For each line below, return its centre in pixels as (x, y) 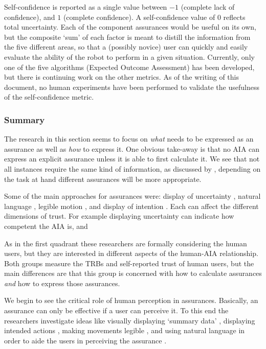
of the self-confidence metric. (49, 97)
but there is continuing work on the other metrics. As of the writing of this (122, 77)
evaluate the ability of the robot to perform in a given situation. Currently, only (129, 56)
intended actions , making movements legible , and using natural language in (125, 330)
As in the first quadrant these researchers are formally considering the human (126, 243)
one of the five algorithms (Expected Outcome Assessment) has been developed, (129, 67)
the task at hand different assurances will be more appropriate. (103, 179)
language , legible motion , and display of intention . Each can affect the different (131, 206)
